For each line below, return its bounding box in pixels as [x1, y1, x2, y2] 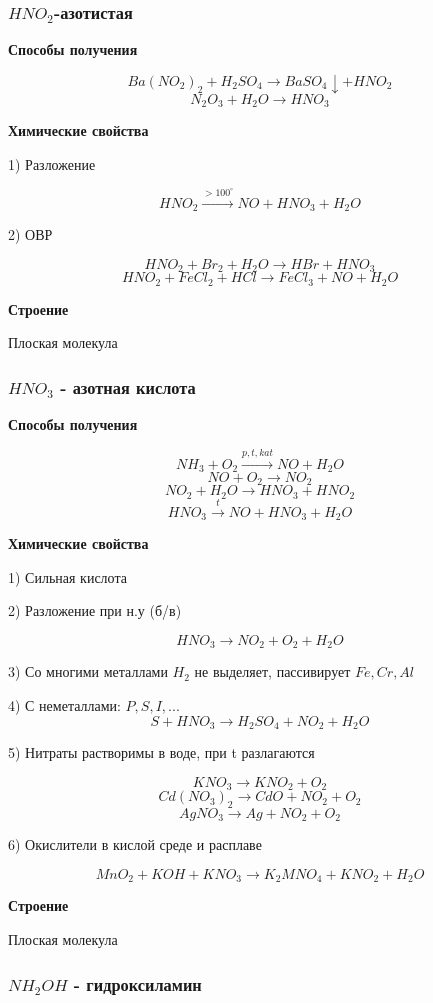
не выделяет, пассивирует [194, 661, 351, 682]
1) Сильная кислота [8, 566, 127, 587]
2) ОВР [8, 224, 53, 245]
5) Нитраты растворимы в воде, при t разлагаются [8, 742, 315, 763]
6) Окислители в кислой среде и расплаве [8, 834, 262, 855]
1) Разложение [8, 153, 96, 174]
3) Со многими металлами [8, 661, 168, 682]
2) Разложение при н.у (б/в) [8, 600, 182, 621]
